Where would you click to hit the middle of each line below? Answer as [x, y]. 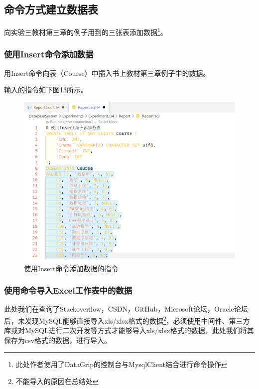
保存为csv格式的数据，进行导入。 [58, 340]
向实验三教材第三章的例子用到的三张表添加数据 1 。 [86, 31]
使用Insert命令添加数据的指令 [71, 268]
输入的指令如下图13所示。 [46, 90]
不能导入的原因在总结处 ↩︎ [57, 381]
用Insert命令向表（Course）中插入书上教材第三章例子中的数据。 [107, 73]
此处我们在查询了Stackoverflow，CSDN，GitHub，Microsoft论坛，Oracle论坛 [126, 309]
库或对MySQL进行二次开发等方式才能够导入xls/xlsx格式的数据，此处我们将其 [129, 330]
